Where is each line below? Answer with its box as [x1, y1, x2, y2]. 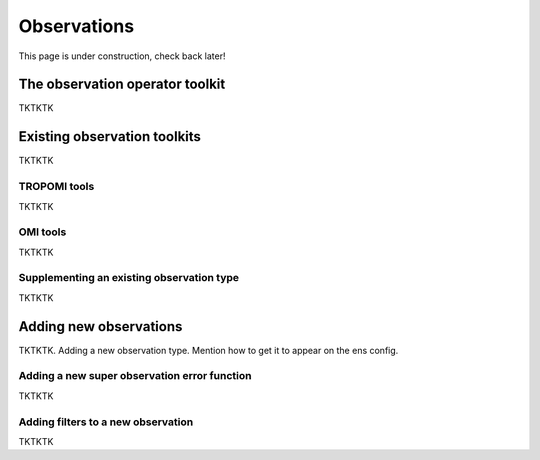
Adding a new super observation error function [18, 369, 252, 383]
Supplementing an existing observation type [18, 271, 240, 285]
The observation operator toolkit [18, 76, 226, 93]
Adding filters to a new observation [18, 415, 194, 429]
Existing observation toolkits [18, 128, 202, 145]
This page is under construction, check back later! [18, 50, 226, 62]
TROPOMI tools [18, 180, 95, 194]
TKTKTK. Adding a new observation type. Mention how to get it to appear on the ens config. [18, 344, 399, 356]
